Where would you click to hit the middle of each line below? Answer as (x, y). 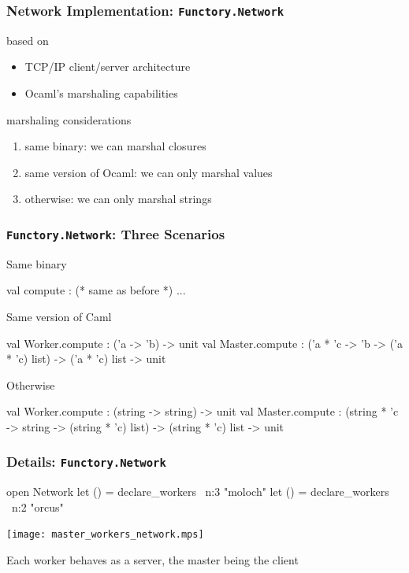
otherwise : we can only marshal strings (118, 199)
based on (28, 40)
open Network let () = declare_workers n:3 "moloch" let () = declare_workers (198, 492)
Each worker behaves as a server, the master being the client (152, 560)
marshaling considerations (69, 119)
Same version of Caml (59, 316)
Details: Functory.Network (86, 462)
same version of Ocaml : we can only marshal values (149, 172)
